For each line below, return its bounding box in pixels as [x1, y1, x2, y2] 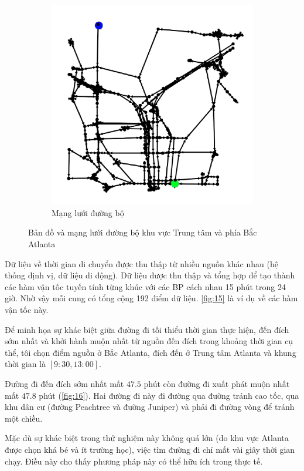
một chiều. [5, 412, 43, 424]
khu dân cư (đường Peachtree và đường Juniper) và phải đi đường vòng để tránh [5, 401, 295, 413]
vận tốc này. [5, 304, 49, 316]
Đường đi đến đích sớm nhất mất [5, 378, 124, 390]
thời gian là [5, 358, 46, 370]
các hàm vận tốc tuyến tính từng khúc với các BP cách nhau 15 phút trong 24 [5, 280, 286, 292]
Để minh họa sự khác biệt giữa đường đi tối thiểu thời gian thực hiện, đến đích [5, 323, 289, 335]
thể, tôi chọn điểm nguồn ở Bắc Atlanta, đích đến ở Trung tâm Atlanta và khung [5, 346, 296, 358]
